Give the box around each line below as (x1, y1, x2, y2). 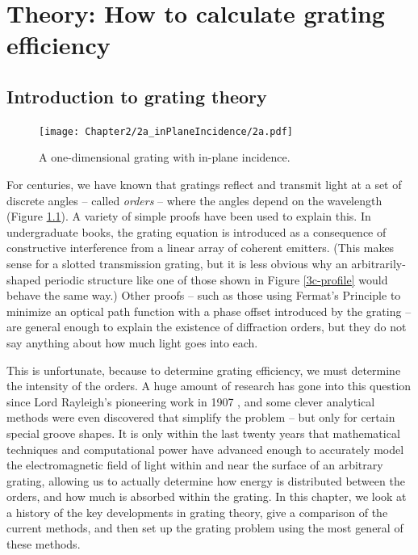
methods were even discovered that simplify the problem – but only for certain (6, 409, 395, 426)
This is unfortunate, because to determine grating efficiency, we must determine (6, 361, 401, 378)
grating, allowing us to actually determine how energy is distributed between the (6, 472, 405, 489)
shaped (6, 271, 41, 288)
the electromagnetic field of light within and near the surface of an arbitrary (6, 456, 383, 473)
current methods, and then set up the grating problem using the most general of (6, 519, 403, 536)
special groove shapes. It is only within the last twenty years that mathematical (6, 424, 400, 441)
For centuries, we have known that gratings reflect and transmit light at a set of (6, 176, 402, 193)
